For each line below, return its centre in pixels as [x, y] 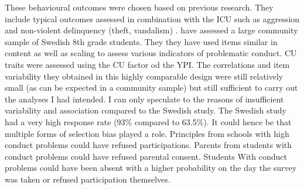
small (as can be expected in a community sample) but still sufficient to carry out [151, 87]
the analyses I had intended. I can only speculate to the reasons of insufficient [144, 99]
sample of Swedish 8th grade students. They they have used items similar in [141, 41]
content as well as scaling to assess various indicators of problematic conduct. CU [151, 53]
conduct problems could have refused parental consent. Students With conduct [146, 156]
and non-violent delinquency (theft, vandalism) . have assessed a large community [151, 30]
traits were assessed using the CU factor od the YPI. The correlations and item [147, 64]
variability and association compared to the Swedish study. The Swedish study [146, 110]
